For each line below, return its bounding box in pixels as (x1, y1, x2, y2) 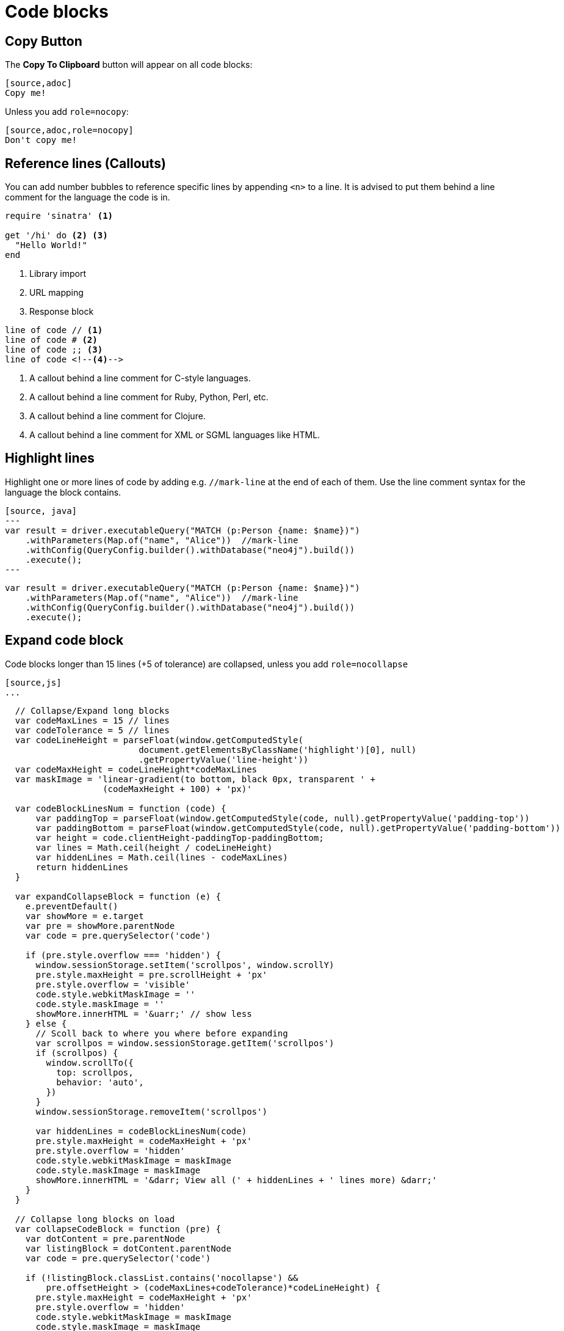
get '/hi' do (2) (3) (5, 230, 108, 241)
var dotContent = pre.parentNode (25, 1233, 186, 1244)
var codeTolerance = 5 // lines (15, 725, 170, 735)
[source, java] (5, 505, 78, 516)
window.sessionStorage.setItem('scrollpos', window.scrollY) (35, 959, 334, 970)
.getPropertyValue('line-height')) (139, 754, 309, 765)
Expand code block (5, 632, 124, 648)
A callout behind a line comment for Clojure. (29, 411, 206, 422)
